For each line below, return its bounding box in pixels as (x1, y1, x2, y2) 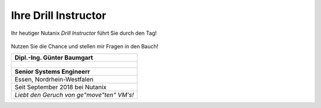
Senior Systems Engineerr (14, 68, 90, 76)
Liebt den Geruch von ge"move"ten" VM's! (14, 91, 134, 99)
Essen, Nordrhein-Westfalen (14, 76, 94, 84)
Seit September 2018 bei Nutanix (14, 83, 107, 91)
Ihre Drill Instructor (11, 9, 106, 22)
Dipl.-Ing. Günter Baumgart (14, 54, 93, 62)
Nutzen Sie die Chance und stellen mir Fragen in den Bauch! (11, 42, 159, 50)
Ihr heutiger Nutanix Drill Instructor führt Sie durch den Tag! (11, 30, 157, 37)
